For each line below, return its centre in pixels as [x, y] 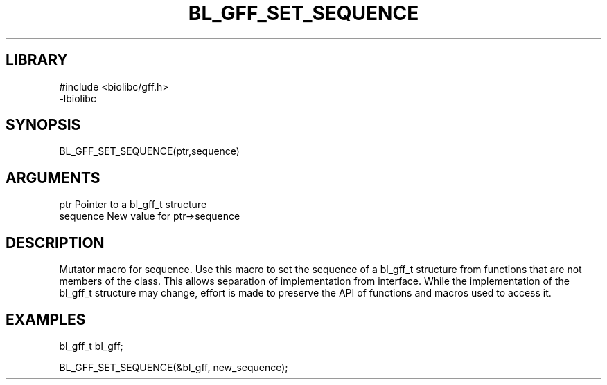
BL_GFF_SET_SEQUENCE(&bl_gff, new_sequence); [174, 367]
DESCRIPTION [55, 243]
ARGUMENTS [53, 178]
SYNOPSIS [43, 125]
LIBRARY [37, 60]
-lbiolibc [78, 98]
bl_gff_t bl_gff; [91, 346]
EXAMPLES [46, 319]
